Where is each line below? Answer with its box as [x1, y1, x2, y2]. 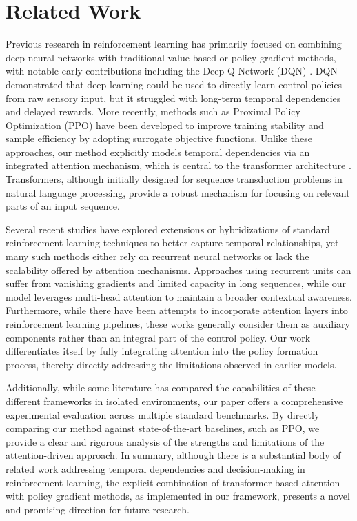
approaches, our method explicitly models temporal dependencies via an [6, 144, 310, 159]
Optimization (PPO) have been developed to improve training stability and [6, 117, 324, 132]
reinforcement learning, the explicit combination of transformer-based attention [6, 475, 340, 489]
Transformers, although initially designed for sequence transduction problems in [6, 172, 343, 186]
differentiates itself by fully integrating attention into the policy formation [6, 344, 318, 358]
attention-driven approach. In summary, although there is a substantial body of [6, 448, 341, 462]
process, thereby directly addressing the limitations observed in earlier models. [6, 357, 337, 371]
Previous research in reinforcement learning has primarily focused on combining [6, 37, 342, 51]
